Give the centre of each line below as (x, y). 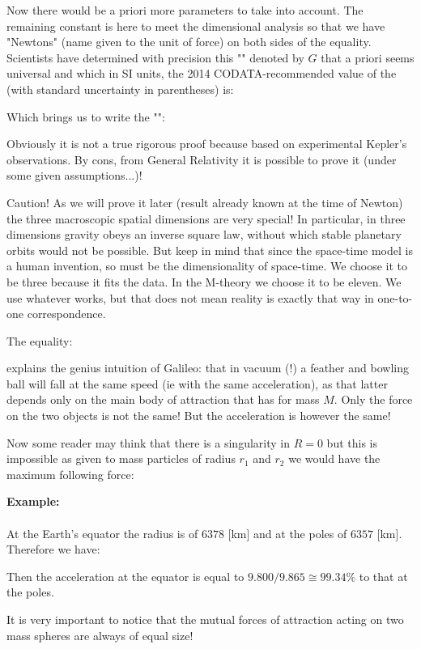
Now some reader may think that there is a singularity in (148, 442)
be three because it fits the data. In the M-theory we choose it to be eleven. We (204, 281)
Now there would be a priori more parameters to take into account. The (185, 10)
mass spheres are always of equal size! (100, 635)
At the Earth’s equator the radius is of (102, 533)
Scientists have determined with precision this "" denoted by (155, 57)
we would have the (334, 458)
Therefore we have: (53, 549)
